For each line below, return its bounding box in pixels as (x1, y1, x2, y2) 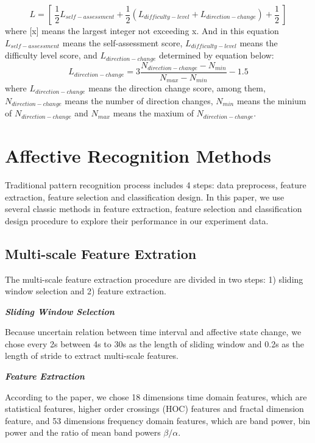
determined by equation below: (159, 49, 274, 62)
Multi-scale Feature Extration (5, 244, 197, 263)
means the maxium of (113, 107, 194, 119)
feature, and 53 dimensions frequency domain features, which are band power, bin (5, 414, 310, 427)
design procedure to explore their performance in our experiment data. (5, 214, 269, 227)
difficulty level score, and (5, 49, 97, 62)
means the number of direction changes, (65, 94, 213, 107)
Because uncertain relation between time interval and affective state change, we (5, 325, 302, 338)
